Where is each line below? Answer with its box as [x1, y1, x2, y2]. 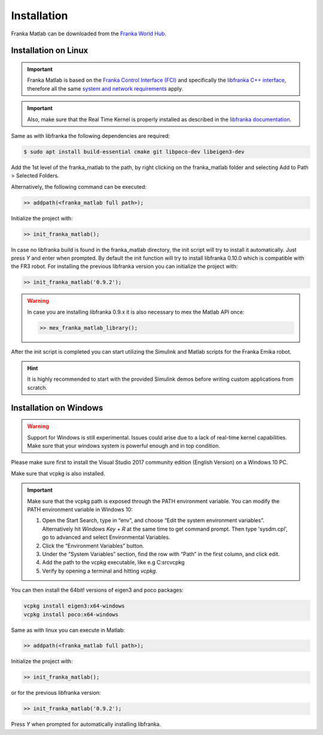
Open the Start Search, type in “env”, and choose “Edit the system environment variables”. [42, 517, 264, 524]
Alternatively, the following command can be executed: [11, 183, 147, 190]
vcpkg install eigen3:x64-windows [23, 603, 125, 610]
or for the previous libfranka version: [11, 689, 101, 697]
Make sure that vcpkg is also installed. [11, 469, 105, 477]
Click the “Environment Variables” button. [42, 542, 145, 549]
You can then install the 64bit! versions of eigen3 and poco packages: [11, 586, 184, 594]
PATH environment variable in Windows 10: [27, 506, 133, 513]
